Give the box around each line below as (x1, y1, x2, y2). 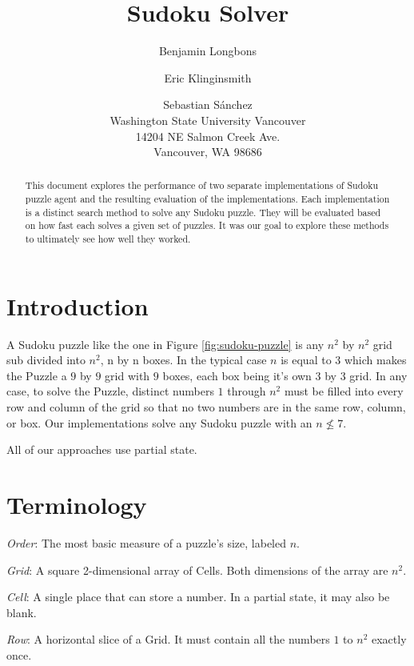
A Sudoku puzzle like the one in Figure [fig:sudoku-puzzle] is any (6, 335, 324, 352)
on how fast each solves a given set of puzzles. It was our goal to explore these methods (25, 219, 389, 232)
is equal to (281, 351, 332, 368)
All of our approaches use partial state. (6, 441, 197, 458)
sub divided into (6, 351, 86, 368)
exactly (371, 631, 407, 648)
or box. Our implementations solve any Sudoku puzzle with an (6, 414, 312, 431)
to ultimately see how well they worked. (25, 232, 191, 246)
